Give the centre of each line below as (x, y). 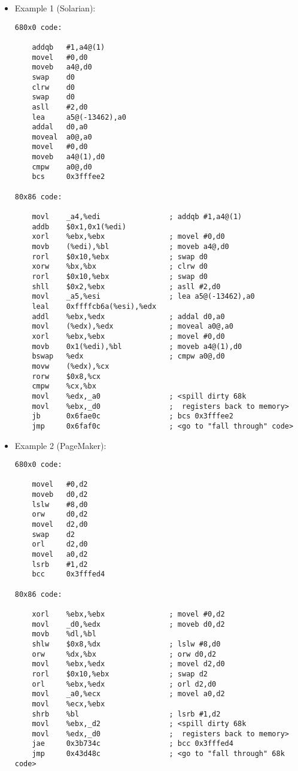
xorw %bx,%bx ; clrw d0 (120, 267)
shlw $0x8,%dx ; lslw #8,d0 (126, 644)
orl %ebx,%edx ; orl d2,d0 (124, 684)
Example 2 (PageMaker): (60, 445)
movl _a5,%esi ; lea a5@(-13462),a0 (143, 297)
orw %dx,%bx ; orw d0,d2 (124, 654)
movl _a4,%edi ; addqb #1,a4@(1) (137, 217)
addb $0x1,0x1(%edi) (79, 227)
